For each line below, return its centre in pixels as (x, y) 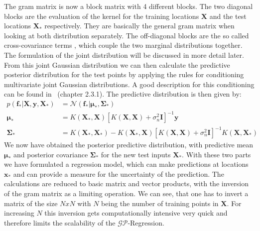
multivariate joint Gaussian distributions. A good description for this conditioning (129, 84)
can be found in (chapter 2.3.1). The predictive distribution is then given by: (123, 94)
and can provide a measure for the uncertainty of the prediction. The (119, 173)
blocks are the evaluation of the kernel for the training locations (102, 16)
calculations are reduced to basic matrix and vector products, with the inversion (126, 183)
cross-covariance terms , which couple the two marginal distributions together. (123, 45)
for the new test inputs (136, 154)
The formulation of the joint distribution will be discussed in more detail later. (124, 55)
